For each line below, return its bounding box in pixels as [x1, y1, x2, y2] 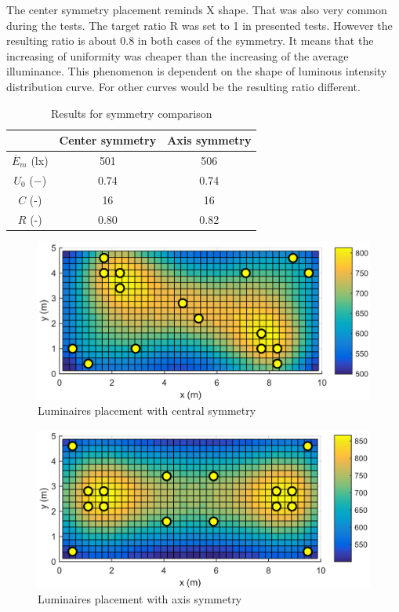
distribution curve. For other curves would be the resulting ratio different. [6, 78, 361, 94]
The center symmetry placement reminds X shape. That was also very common [6, 2, 387, 17]
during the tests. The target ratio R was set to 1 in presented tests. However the [6, 16, 393, 33]
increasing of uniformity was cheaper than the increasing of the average [6, 47, 349, 64]
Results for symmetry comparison [50, 104, 212, 121]
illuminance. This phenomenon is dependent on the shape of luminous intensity [6, 63, 387, 79]
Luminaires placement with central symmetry [38, 402, 256, 419]
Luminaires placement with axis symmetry [38, 591, 242, 607]
